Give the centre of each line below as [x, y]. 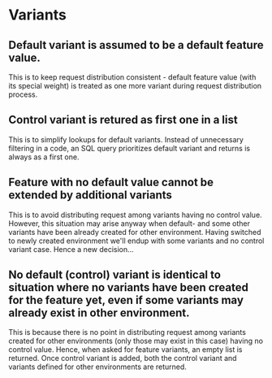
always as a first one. [44, 157]
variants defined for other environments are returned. [97, 367]
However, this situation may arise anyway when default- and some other [129, 223]
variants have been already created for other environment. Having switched [135, 232]
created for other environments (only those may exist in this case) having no [136, 341]
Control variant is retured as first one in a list [123, 120]
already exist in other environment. [99, 313]
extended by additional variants [91, 196]
